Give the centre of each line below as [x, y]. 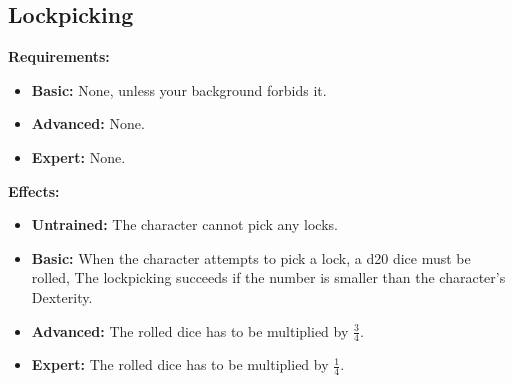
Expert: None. [78, 156]
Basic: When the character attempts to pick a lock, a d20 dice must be [251, 257]
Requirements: [59, 56]
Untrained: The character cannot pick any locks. [184, 224]
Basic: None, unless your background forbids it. [179, 89]
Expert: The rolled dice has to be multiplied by [180, 364]
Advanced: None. [88, 123]
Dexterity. [62, 296]
